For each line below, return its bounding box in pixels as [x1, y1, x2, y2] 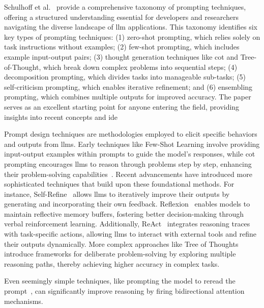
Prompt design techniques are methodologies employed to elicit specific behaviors [4, 129, 257, 139]
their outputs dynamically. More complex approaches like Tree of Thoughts [4, 238, 239, 249]
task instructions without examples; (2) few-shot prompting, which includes [4, 41, 240, 52]
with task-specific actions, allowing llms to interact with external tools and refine [4, 228, 256, 239]
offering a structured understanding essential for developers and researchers [4, 11, 239, 22]
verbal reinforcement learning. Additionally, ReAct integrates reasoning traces [4, 218, 250, 229]
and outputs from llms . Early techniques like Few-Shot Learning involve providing [4, 138, 260, 149]
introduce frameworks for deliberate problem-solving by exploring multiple [4, 248, 236, 259]
